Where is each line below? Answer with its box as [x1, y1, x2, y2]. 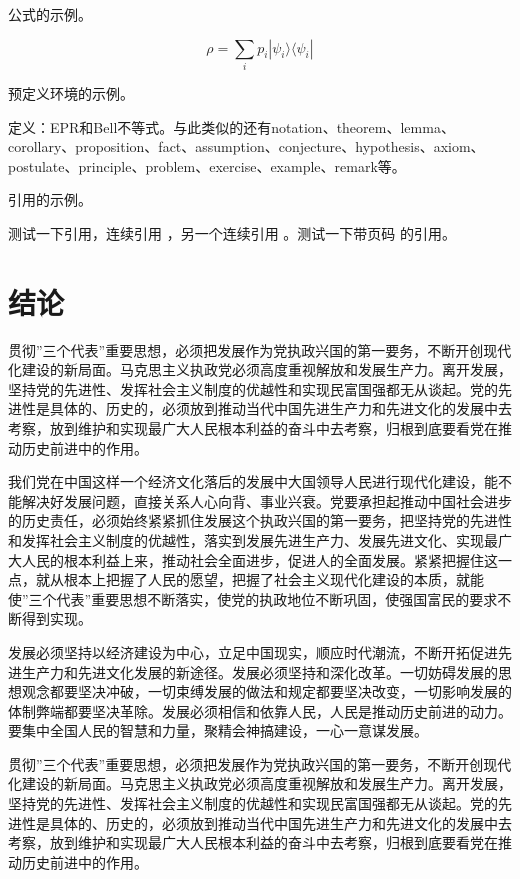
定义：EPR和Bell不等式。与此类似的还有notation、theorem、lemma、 [8, 116, 455, 137]
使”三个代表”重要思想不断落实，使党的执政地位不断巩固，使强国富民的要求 [8, 588, 498, 609]
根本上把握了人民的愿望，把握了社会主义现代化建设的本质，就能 [63, 569, 484, 590]
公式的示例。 [8, 4, 92, 24]
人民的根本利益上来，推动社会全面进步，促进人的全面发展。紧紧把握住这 [21, 549, 498, 570]
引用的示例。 [8, 189, 92, 210]
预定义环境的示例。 [8, 82, 134, 103]
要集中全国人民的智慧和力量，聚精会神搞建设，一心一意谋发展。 [8, 720, 428, 741]
